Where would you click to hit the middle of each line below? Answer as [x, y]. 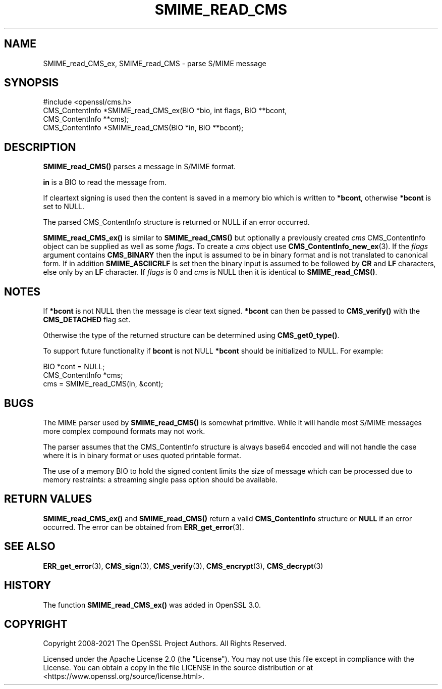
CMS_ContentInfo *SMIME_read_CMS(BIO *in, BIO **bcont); [143, 128]
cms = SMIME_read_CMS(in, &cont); [103, 384]
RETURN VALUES [48, 499]
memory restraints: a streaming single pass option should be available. [160, 479]
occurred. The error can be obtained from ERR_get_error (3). [144, 527]
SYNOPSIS [32, 83]
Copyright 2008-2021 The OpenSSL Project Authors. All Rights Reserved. [165, 644]
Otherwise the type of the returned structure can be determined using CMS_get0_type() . [191, 335]
